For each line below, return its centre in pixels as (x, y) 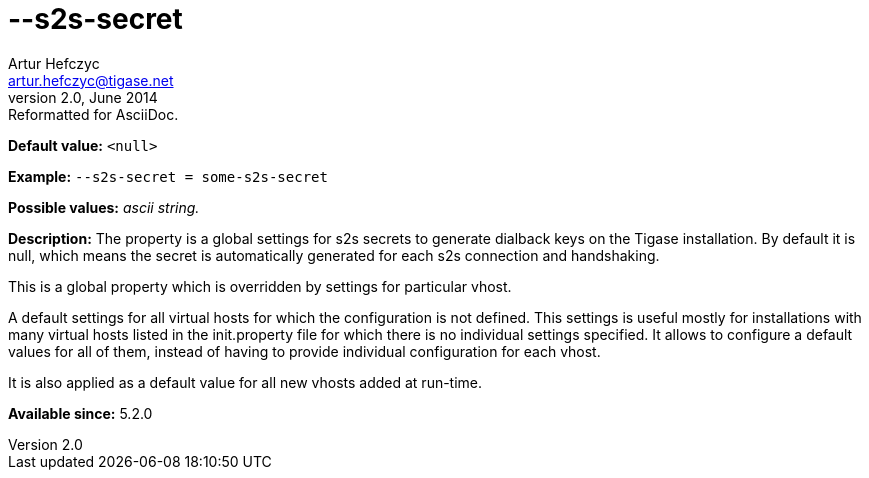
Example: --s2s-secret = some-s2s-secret (168, 176)
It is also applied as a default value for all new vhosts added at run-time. (245, 382)
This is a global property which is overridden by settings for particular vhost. (260, 286)
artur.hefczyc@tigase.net (91, 80)
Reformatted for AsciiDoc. (93, 114)
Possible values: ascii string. (104, 207)
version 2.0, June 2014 (83, 97)
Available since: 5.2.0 (80, 413)
